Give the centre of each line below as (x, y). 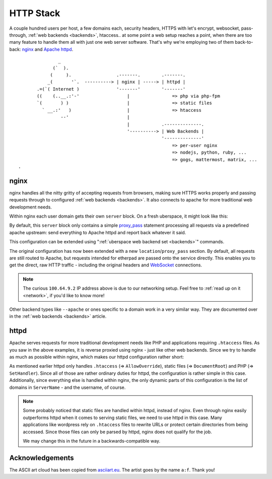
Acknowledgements (42, 458)
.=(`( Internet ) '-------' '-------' (111, 89)
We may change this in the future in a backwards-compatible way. (92, 441)
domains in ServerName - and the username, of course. (67, 387)
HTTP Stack (35, 13)
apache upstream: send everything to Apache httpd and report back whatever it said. (98, 232)
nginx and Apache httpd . (48, 49)
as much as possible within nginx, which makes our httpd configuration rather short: (96, 357)
